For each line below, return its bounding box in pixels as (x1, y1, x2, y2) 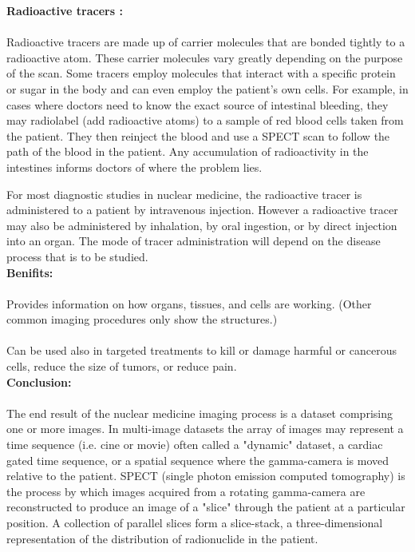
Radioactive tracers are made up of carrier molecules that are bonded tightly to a (6, 34, 405, 50)
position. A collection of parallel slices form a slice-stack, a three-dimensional (6, 514, 383, 530)
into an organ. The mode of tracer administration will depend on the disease (6, 232, 381, 249)
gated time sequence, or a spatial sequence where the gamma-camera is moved (6, 451, 389, 468)
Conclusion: (6, 373, 72, 390)
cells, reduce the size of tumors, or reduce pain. (6, 358, 237, 375)
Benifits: (6, 264, 53, 280)
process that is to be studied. (6, 248, 148, 264)
